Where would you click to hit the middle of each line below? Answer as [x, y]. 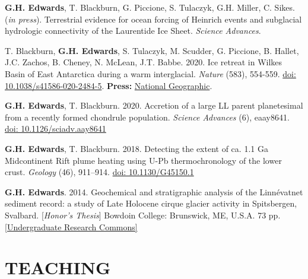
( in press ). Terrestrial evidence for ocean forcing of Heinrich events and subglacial [153, 19]
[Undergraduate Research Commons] [71, 226]
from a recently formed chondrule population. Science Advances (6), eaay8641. [147, 117]
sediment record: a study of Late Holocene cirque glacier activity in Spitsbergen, [151, 203]
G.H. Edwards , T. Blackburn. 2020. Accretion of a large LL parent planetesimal [154, 105]
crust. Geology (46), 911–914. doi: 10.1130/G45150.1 [99, 172]
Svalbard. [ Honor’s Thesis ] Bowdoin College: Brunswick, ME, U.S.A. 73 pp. [143, 215]
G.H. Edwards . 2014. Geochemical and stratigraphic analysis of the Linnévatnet [154, 191]
